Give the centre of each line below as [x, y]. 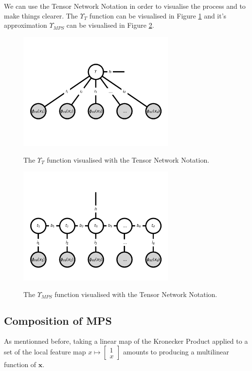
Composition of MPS [58, 320]
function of [20, 364]
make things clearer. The [41, 15]
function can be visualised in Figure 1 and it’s [158, 15]
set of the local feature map [45, 352]
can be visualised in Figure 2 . [110, 25]
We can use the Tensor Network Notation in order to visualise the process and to [125, 6]
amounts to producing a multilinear [176, 352]
